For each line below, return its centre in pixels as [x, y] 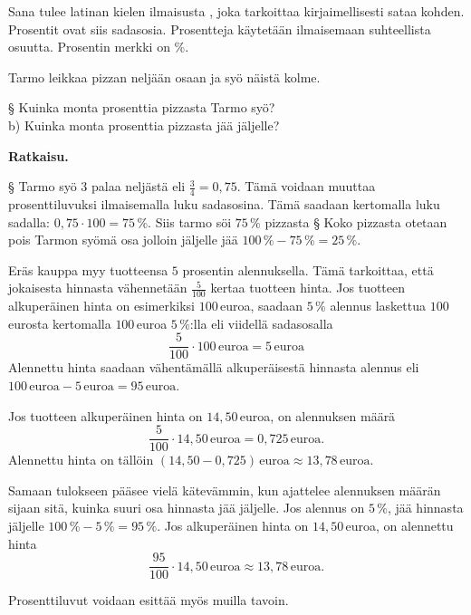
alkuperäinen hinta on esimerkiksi [101, 306]
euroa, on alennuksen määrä [317, 415]
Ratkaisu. [38, 155]
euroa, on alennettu [399, 526]
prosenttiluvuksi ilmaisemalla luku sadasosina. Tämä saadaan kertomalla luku [224, 203]
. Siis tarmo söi [190, 221]
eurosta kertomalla [60, 323]
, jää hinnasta [425, 508]
